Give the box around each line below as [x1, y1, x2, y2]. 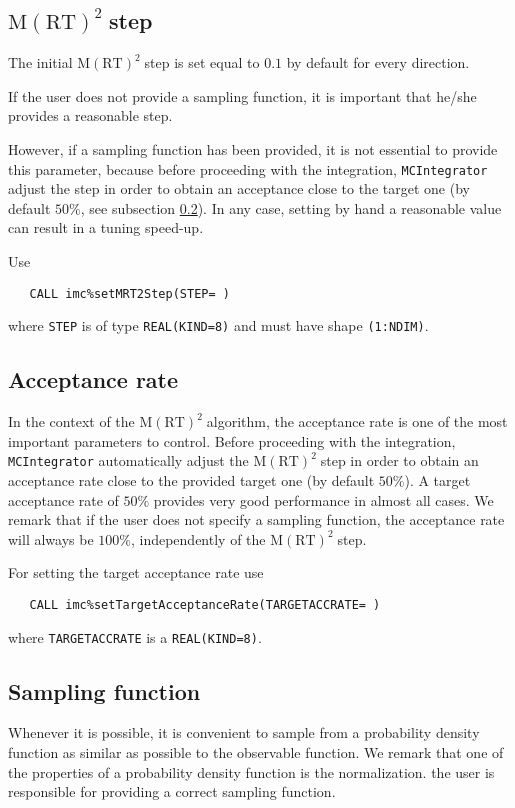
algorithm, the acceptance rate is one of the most [206, 411, 508, 432]
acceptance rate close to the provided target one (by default [8, 469, 375, 490]
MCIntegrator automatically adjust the [8, 450, 249, 471]
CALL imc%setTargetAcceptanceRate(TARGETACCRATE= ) [29, 597, 381, 612]
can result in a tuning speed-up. [8, 217, 204, 238]
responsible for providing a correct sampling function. [8, 781, 336, 802]
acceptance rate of [8, 489, 119, 510]
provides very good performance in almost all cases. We [153, 489, 494, 510]
